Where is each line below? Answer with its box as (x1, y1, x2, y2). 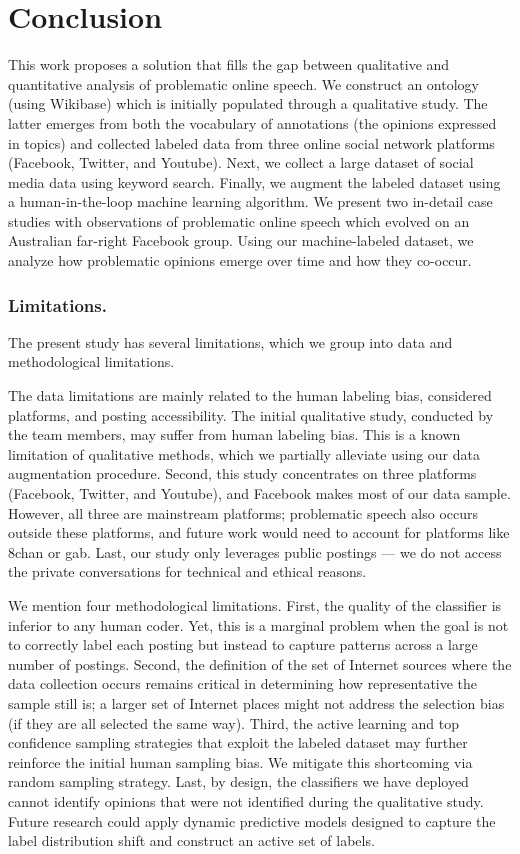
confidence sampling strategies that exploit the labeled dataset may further (8, 732, 468, 753)
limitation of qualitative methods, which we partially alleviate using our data (8, 443, 480, 464)
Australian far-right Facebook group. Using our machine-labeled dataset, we (8, 230, 474, 251)
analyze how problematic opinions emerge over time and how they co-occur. (8, 250, 472, 271)
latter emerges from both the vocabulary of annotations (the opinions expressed (8, 112, 497, 133)
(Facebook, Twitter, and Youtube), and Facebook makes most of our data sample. (8, 483, 511, 504)
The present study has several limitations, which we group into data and (8, 331, 453, 352)
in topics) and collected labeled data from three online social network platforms (8, 132, 495, 153)
